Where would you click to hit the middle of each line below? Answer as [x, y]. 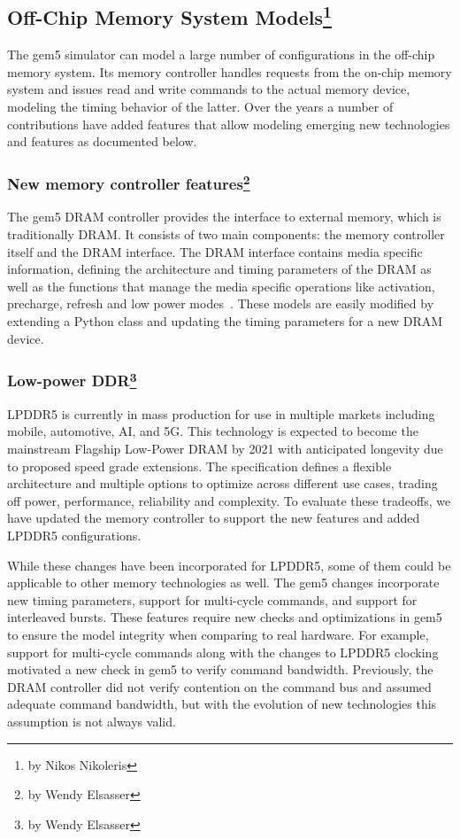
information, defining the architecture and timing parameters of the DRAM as [219, 269]
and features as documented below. [102, 141]
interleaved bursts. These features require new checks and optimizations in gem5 [225, 617]
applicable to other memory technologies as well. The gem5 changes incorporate [223, 583]
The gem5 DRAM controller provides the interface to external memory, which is [224, 217]
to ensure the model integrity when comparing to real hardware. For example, [218, 634]
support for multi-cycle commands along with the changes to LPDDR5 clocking [223, 652]
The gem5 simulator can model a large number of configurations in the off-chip [221, 54]
